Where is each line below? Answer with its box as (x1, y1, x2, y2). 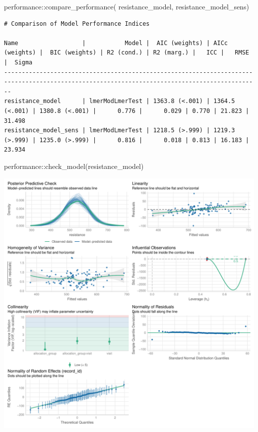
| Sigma (4, 58, 33, 66)
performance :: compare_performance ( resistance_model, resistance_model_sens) (4, 1, 249, 11)
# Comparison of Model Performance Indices (4, 20, 150, 27)
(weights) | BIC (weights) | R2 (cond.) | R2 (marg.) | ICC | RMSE (4, 49, 249, 56)
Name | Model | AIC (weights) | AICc (4, 39, 228, 47)
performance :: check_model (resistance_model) (4, 161, 144, 171)
